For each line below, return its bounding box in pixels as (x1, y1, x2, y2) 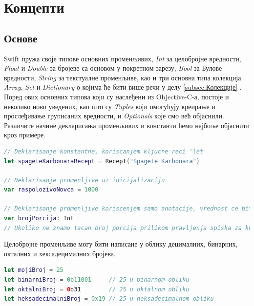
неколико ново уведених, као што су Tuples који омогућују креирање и (4, 101, 215, 111)
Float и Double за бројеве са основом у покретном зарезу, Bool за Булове (4, 63, 222, 73)
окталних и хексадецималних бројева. (4, 248, 116, 258)
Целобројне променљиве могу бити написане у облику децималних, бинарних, (4, 239, 238, 249)
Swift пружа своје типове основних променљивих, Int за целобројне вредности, (4, 53, 241, 63)
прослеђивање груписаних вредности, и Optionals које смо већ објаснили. (4, 111, 224, 121)
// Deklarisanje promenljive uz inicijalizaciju (4, 176, 165, 184)
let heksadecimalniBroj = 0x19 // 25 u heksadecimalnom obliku (4, 295, 214, 303)
